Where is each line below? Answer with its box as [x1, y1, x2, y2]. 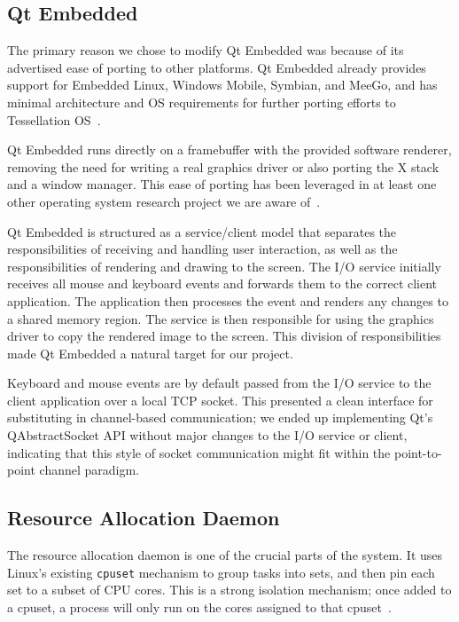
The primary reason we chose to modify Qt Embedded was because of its [7, 41, 404, 59]
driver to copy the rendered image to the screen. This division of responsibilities [7, 327, 441, 345]
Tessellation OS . [7, 110, 101, 129]
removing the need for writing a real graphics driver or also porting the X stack [7, 157, 440, 176]
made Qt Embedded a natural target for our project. [7, 343, 293, 362]
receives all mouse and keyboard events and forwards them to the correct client [7, 274, 438, 293]
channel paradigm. [39, 461, 140, 479]
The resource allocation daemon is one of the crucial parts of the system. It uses [7, 546, 443, 564]
